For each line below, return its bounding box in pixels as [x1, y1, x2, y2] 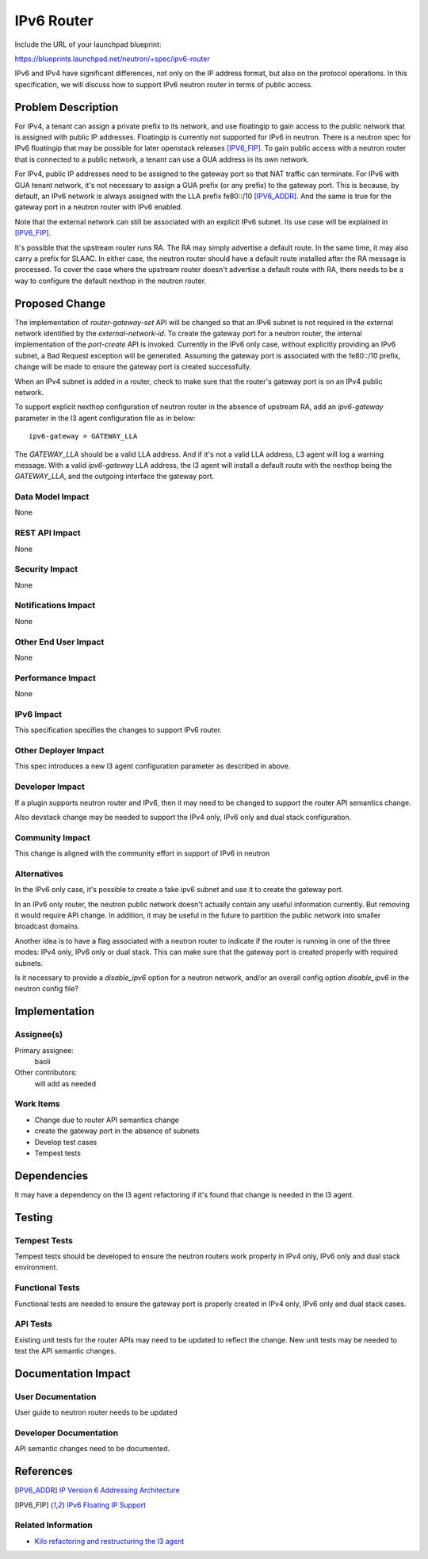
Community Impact [14, 832, 90, 843]
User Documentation [14, 1391, 97, 1402]
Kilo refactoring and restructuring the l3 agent [34, 1536, 185, 1546]
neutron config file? [14, 984, 78, 994]
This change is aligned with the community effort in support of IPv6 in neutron [14, 848, 270, 858]
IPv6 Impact [14, 708, 63, 719]
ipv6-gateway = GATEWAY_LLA [29, 432, 138, 441]
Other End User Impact [14, 636, 105, 647]
